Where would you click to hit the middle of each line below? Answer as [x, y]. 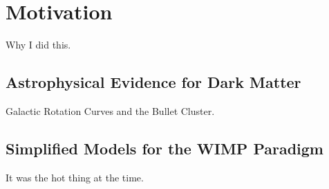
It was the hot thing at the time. [75, 177]
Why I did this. [38, 45]
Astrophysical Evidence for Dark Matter [153, 82]
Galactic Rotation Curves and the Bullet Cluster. [110, 110]
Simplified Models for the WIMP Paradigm [164, 148]
